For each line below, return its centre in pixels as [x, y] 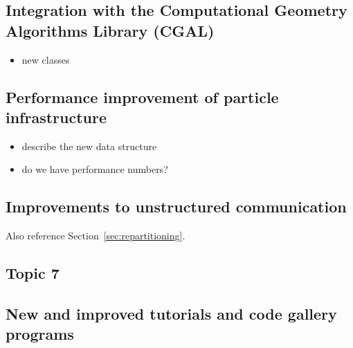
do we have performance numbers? [95, 169]
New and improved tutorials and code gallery [171, 313]
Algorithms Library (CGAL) [110, 30]
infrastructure [56, 117]
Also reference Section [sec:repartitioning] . [96, 236]
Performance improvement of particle [142, 97]
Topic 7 [33, 273]
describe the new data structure [89, 146]
